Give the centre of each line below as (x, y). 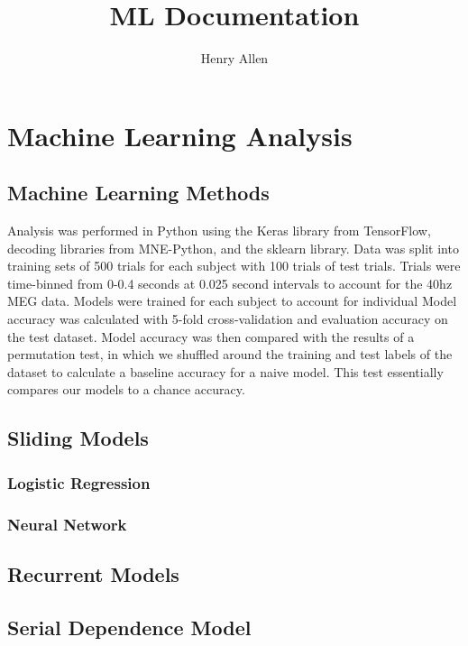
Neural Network (67, 524)
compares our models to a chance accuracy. (126, 389)
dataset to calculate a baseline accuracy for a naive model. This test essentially (225, 371)
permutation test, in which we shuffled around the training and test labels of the (230, 354)
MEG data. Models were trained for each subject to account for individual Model (232, 301)
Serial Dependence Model (129, 627)
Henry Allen (234, 58)
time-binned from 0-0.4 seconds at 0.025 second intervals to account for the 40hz (230, 283)
